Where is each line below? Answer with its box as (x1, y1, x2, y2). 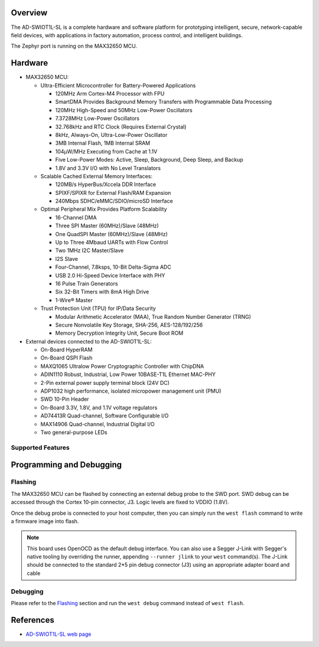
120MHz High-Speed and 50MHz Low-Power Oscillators (55, 106, 193, 113)
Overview (11, 8, 48, 18)
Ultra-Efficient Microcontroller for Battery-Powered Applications (40, 81, 196, 89)
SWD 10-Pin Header (40, 396, 89, 403)
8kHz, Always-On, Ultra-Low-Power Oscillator (55, 131, 168, 138)
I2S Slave (55, 255, 79, 262)
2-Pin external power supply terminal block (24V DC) (40, 379, 170, 386)
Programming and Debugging (11, 460, 122, 470)
